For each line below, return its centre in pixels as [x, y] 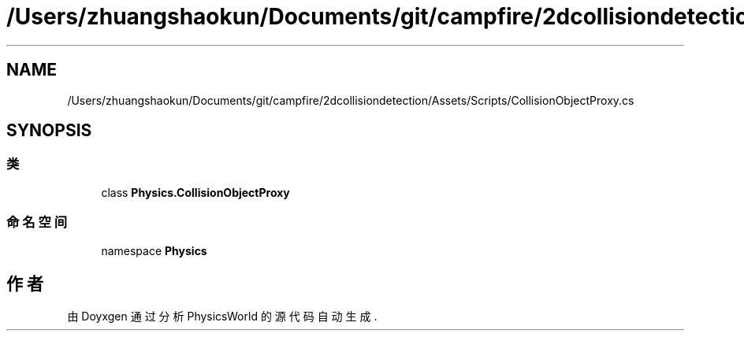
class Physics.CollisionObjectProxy [195, 192]
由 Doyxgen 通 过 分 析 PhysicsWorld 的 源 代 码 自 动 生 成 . [222, 317]
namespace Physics [154, 250]
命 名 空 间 [37, 222]
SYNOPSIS [49, 131]
